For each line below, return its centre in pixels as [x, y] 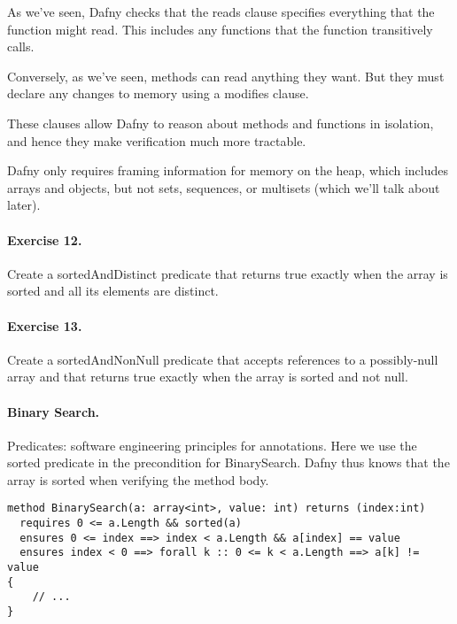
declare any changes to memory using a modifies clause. [158, 93]
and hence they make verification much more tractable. [157, 140]
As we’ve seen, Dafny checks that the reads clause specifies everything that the [221, 12]
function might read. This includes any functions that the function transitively [220, 29]
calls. [21, 46]
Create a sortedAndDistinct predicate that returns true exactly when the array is [228, 273]
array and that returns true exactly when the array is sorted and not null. [208, 377]
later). [24, 205]
